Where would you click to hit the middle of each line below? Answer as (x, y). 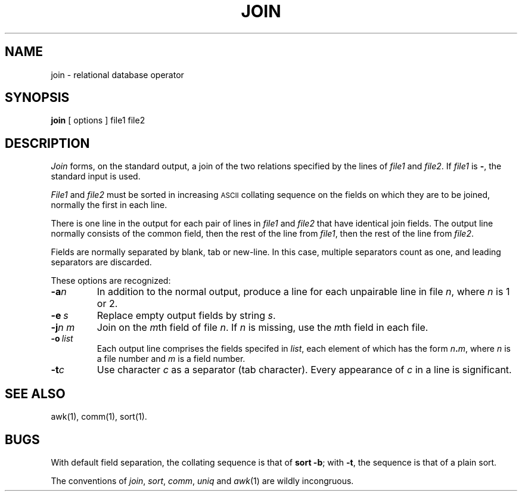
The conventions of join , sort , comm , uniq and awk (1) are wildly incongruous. (202, 480)
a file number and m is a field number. (171, 359)
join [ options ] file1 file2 (98, 120)
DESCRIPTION (47, 143)
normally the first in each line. (109, 205)
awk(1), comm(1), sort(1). (99, 417)
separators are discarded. (101, 262)
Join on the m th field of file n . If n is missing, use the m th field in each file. (262, 328)
